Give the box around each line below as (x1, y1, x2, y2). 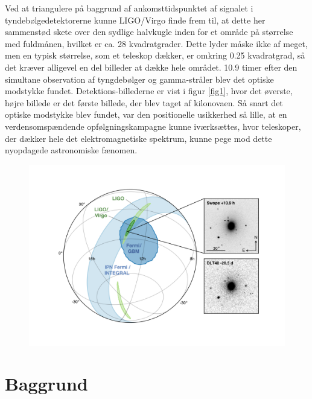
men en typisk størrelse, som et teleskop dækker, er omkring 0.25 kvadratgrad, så (5, 49, 305, 62)
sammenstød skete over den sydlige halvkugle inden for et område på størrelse (5, 25, 293, 38)
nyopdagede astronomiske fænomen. (5, 144, 138, 156)
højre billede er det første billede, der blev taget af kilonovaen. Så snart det (5, 96, 283, 109)
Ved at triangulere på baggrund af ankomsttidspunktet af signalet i (5, 2, 253, 14)
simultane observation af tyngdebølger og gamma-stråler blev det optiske (5, 72, 274, 85)
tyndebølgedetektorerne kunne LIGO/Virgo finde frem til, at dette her (5, 13, 266, 26)
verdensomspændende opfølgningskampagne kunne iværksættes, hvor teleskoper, (5, 120, 301, 132)
